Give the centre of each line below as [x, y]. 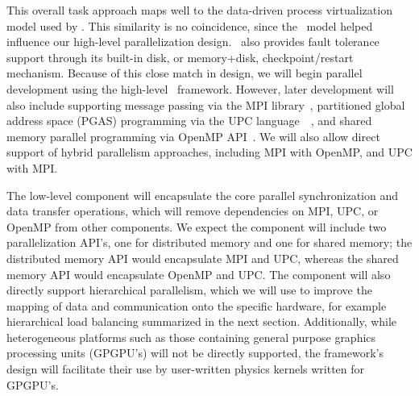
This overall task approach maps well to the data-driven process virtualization [199, 10]
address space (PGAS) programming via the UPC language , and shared [189, 121]
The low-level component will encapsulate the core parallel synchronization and [202, 195]
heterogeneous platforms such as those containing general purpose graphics [191, 337]
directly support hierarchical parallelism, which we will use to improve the [189, 290]
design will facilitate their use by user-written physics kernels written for [186, 369]
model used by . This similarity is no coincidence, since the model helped [190, 25]
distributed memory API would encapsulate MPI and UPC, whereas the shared [203, 258]
